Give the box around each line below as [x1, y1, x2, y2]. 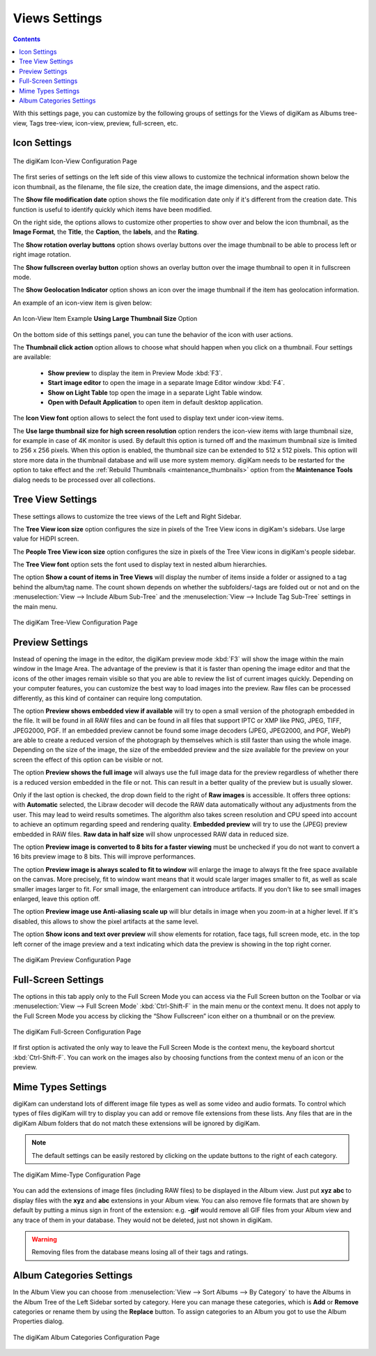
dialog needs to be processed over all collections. [13, 475, 156, 484]
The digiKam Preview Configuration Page [13, 956, 132, 964]
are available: [13, 353, 52, 361]
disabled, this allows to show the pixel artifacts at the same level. [13, 917, 199, 926]
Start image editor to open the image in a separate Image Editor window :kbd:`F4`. [47, 379, 285, 387]
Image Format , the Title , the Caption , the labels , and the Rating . [13, 227, 199, 236]
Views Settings [13, 10, 102, 26]
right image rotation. [13, 250, 71, 259]
